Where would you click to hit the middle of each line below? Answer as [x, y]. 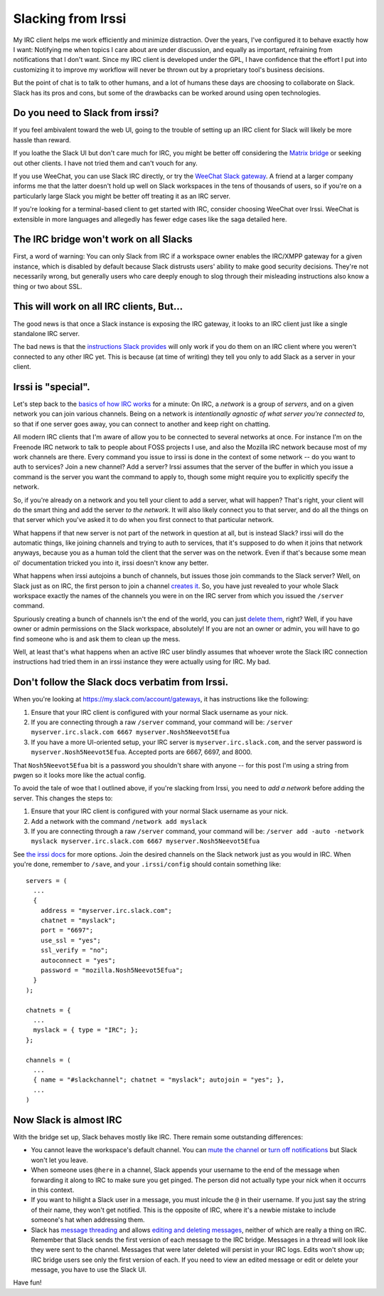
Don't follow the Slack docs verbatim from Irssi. [121, 683]
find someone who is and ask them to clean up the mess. [97, 639]
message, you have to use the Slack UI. [89, 1270]
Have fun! [27, 1282]
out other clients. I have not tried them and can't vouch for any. [106, 163]
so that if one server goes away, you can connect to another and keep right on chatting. [142, 424]
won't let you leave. [59, 1160]
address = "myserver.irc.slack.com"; [106, 910]
